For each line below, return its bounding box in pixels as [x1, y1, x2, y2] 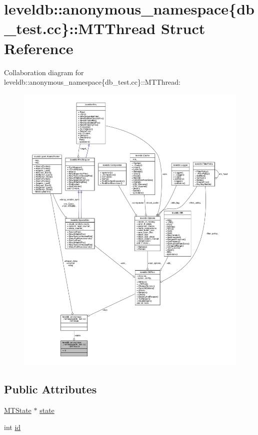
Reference [4, 38, 73, 58]
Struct [160, 18, 205, 39]
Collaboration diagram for [4, 67, 84, 77]
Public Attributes [4, 381, 97, 397]
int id [4, 421, 21, 432]
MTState [4, 405, 31, 415]
